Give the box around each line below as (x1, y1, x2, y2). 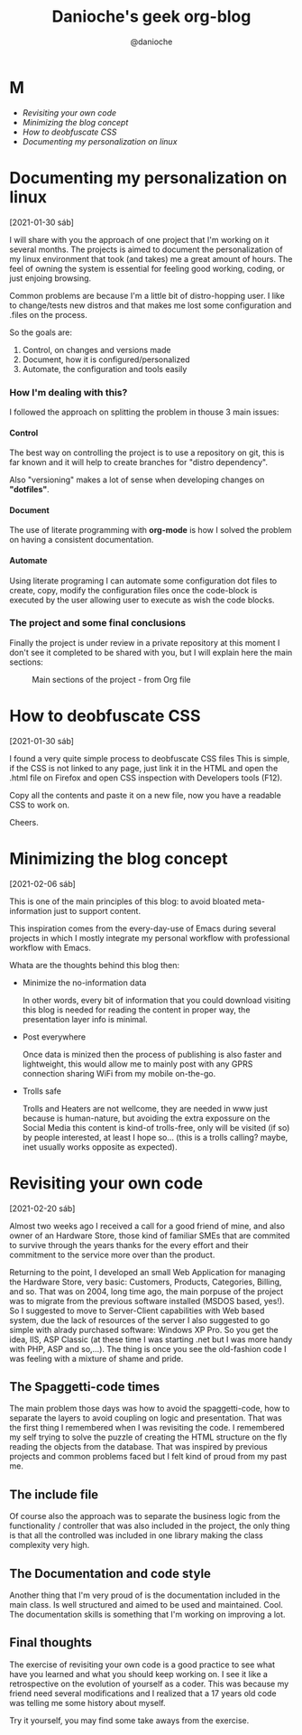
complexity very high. (9, 1540, 90, 1551)
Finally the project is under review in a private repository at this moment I (9, 637, 280, 648)
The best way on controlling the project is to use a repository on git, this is (9, 447, 285, 458)
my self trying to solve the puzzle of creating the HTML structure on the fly (9, 1432, 288, 1442)
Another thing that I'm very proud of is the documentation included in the (9, 1590, 281, 1600)
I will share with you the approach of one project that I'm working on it (9, 234, 270, 245)
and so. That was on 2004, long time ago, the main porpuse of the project (9, 1285, 284, 1297)
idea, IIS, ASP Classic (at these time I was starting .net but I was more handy (9, 1334, 293, 1345)
